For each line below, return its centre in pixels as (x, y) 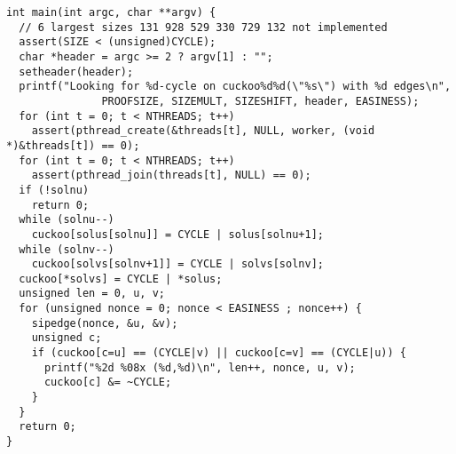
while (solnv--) (67, 249)
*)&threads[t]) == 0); (73, 145)
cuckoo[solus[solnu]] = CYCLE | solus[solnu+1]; (177, 234)
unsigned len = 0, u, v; (92, 294)
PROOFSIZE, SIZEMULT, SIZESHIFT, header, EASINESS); (260, 101)
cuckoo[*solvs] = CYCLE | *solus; (121, 279)
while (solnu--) (67, 220)
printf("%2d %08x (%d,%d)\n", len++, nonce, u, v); (200, 367)
